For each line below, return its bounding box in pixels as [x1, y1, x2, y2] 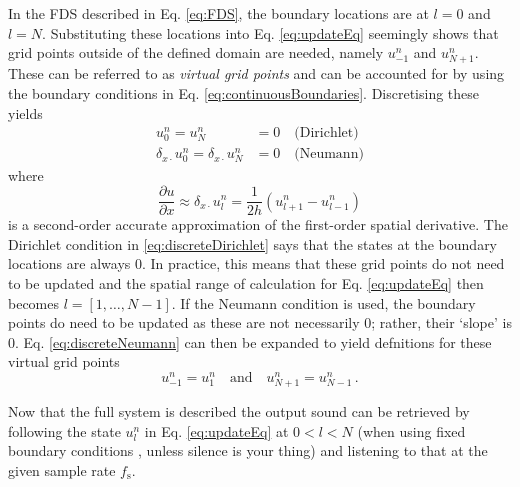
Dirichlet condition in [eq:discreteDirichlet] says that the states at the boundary [8, 233, 498, 254]
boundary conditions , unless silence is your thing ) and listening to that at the [8, 440, 488, 461]
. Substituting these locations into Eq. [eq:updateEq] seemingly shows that [42, 22, 499, 43]
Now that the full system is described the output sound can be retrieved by [8, 401, 470, 422]
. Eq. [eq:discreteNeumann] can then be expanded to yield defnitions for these [15, 331, 492, 352]
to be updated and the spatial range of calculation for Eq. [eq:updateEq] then [8, 272, 484, 293]
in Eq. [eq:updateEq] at [144, 420, 289, 441]
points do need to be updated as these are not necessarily [8, 312, 360, 333]
